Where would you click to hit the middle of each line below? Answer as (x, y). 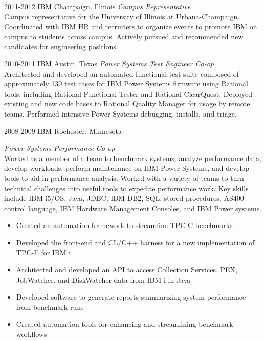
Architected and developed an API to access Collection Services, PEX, (127, 270)
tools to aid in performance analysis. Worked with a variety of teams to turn (124, 178)
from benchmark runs (50, 306)
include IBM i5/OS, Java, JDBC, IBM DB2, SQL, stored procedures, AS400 (124, 198)
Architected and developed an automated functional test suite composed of (122, 73)
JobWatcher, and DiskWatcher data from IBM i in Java (103, 279)
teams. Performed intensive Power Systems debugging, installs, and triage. (120, 113)
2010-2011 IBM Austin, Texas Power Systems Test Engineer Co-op (109, 63)
